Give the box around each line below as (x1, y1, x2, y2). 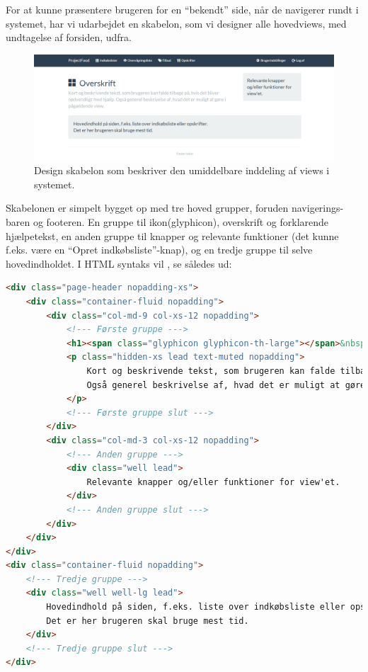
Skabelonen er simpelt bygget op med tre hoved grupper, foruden (6, 200, 289, 215)
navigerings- (291, 200, 344, 215)
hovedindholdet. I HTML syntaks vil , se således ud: (6, 256, 232, 270)
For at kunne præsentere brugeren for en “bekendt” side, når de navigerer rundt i (6, 2, 359, 16)
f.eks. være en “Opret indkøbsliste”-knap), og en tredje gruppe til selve (6, 242, 313, 257)
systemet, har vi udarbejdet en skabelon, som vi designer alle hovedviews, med (6, 16, 347, 30)
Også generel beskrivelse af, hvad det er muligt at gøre (86, 380, 366, 390)
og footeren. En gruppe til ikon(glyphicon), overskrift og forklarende (33, 215, 329, 229)
